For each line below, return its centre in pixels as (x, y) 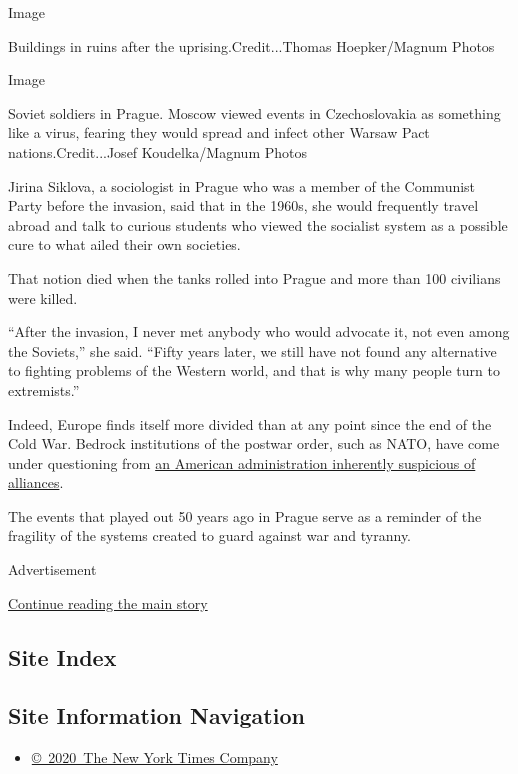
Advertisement (52, 569)
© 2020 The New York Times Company (154, 757)
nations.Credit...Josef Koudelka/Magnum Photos (157, 151)
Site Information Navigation (156, 715)
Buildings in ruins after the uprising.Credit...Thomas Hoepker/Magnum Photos (251, 45)
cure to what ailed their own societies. (124, 244)
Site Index (62, 656)
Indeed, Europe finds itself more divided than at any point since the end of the (250, 423)
